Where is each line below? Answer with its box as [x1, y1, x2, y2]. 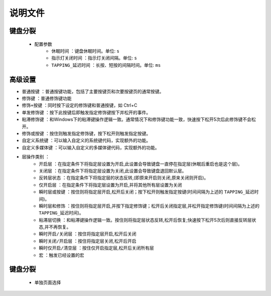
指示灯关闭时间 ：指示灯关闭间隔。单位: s [51, 55, 138, 61]
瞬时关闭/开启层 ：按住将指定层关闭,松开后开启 [39, 238, 137, 244]
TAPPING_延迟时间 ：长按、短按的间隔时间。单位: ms [51, 62, 161, 68]
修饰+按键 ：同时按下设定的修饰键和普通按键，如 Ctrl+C [22, 102, 138, 108]
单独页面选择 [34, 279, 61, 285]
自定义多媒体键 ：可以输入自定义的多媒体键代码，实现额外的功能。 [22, 144, 160, 151]
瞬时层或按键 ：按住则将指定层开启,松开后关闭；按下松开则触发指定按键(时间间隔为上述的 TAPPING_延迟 [39, 189, 254, 195]
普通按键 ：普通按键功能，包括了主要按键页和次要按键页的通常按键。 [22, 88, 164, 94]
